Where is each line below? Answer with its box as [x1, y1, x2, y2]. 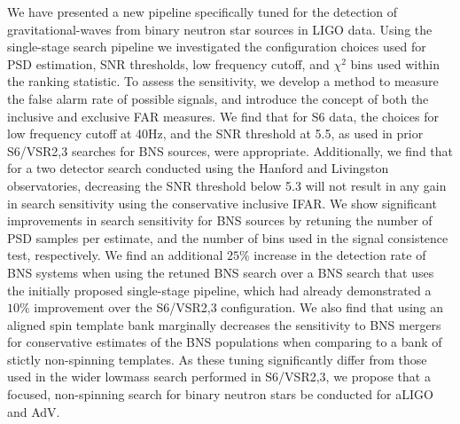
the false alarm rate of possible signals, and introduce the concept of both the [7, 89, 429, 107]
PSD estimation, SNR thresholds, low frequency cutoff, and [7, 54, 330, 73]
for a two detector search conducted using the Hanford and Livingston [7, 159, 389, 177]
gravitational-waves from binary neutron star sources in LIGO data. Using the [7, 20, 433, 38]
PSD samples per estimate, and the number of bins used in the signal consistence [7, 228, 448, 247]
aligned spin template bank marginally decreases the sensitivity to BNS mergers [7, 315, 441, 334]
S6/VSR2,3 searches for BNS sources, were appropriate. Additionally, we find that [7, 141, 454, 160]
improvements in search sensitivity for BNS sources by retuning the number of [7, 211, 433, 230]
